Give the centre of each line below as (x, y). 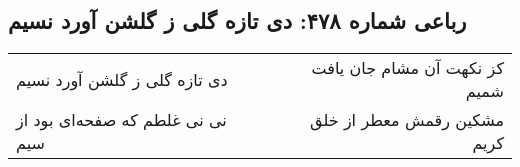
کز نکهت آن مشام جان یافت (407, 68)
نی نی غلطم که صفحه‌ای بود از (121, 120)
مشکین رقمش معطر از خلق (407, 120)
